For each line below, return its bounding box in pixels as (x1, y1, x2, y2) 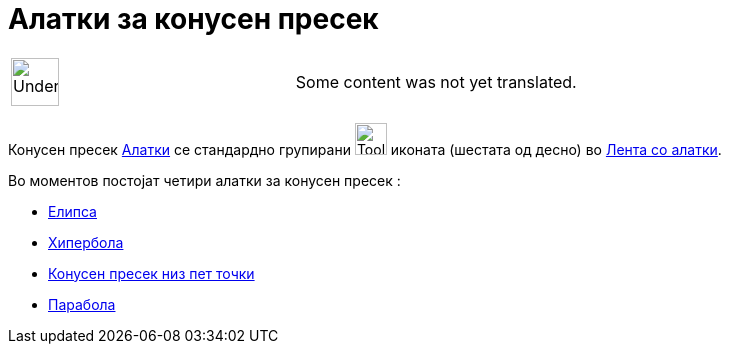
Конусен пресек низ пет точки (48, 264, 255, 282)
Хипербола (48, 233, 124, 251)
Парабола (48, 295, 116, 313)
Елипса (48, 202, 97, 220)
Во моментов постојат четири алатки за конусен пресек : (8, 171, 401, 189)
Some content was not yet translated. (295, 71, 577, 92)
